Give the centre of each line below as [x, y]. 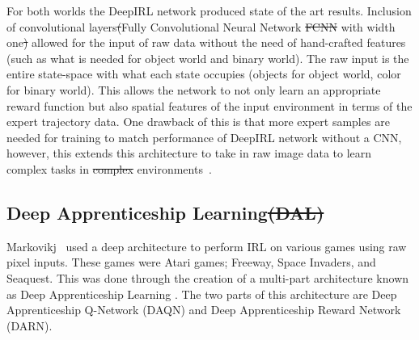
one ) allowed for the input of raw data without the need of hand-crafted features [206, 42]
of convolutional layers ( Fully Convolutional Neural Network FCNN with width [201, 26]
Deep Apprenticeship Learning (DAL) [165, 212]
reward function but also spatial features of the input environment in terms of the [209, 105]
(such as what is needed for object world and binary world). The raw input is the [208, 58]
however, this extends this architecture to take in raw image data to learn [189, 153]
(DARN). [30, 325]
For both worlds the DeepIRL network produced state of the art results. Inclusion [209, 10]
